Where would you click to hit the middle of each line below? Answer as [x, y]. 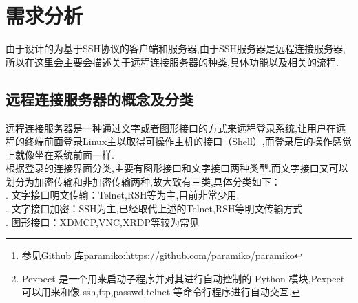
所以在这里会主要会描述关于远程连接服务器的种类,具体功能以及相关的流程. [172, 61]
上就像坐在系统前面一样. [60, 154]
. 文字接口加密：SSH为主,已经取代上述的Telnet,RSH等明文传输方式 [154, 209]
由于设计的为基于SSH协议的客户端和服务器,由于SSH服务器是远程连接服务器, [176, 48]
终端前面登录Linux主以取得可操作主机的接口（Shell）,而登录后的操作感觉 [188, 141]
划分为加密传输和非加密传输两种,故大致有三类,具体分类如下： [143, 181]
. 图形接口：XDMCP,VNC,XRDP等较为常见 [102, 222]
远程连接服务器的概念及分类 [99, 99]
